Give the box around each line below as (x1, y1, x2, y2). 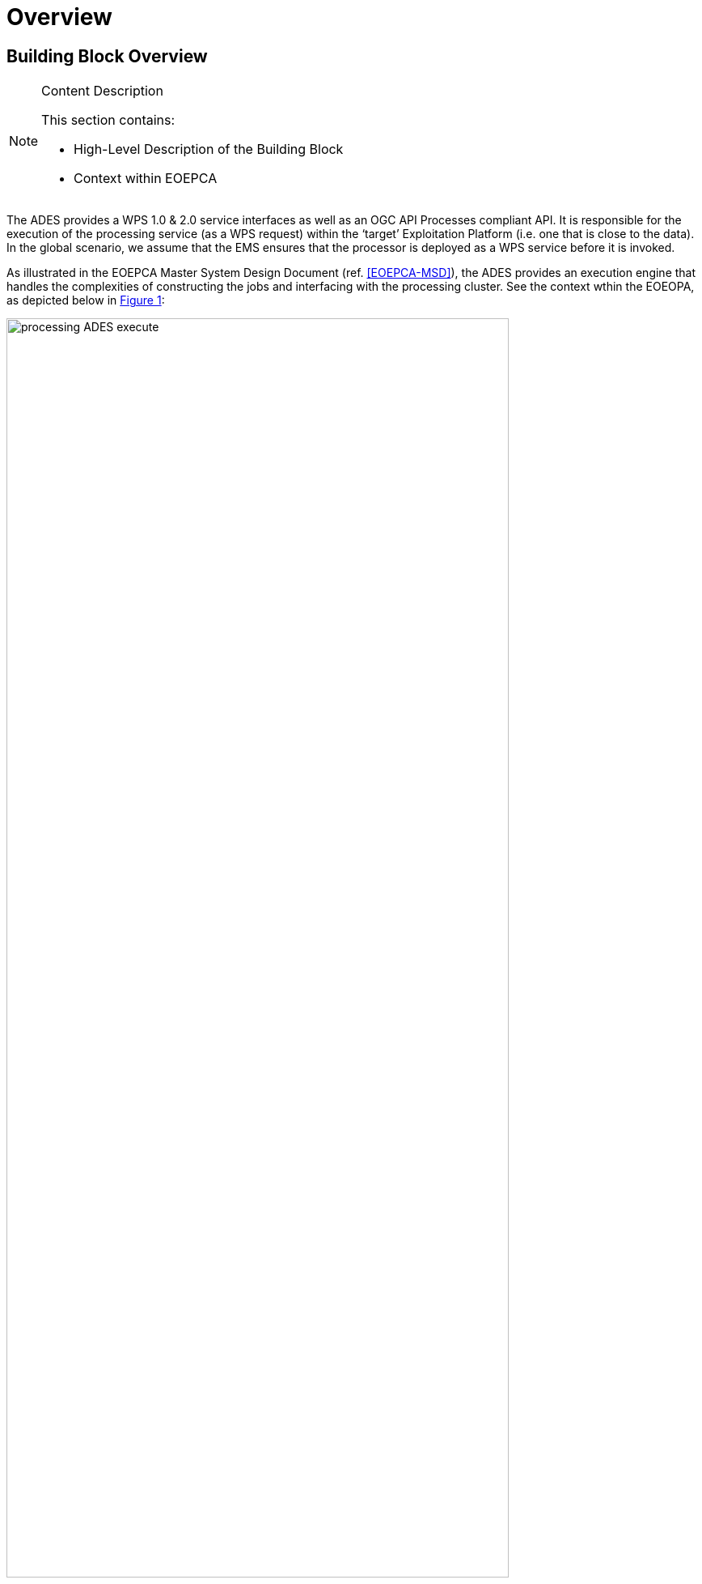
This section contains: (41, 112, 175, 129)
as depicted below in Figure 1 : (6, 293, 165, 308)
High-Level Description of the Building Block (74, 141, 344, 158)
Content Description (41, 83, 163, 100)
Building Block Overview (6, 45, 208, 66)
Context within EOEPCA (74, 170, 218, 187)
